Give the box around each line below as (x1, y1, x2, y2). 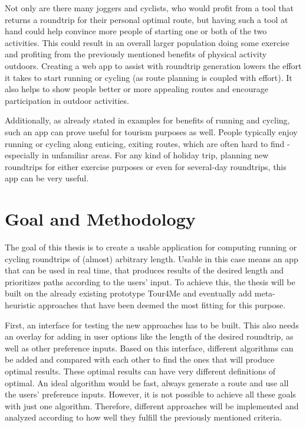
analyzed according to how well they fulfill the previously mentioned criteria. (5, 411, 282, 423)
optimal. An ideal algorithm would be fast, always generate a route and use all (5, 376, 289, 389)
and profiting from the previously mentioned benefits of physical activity (5, 48, 267, 60)
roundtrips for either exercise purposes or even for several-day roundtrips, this (5, 160, 287, 172)
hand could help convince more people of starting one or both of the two (5, 25, 267, 37)
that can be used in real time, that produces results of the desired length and (5, 264, 284, 276)
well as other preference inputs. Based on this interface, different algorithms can (5, 341, 294, 354)
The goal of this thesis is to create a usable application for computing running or (5, 241, 297, 253)
